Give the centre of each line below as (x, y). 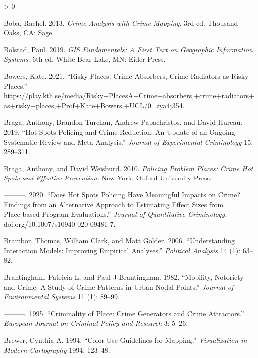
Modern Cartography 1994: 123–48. (57, 349)
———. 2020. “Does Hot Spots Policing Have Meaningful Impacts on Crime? (122, 194)
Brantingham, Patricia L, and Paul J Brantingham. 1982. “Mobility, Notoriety (124, 277)
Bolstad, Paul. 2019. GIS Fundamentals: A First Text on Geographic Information (128, 49)
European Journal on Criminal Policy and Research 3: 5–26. (96, 323)
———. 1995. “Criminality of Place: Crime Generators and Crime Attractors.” (124, 313)
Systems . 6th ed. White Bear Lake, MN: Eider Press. (85, 59)
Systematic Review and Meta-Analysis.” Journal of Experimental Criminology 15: (129, 141)
